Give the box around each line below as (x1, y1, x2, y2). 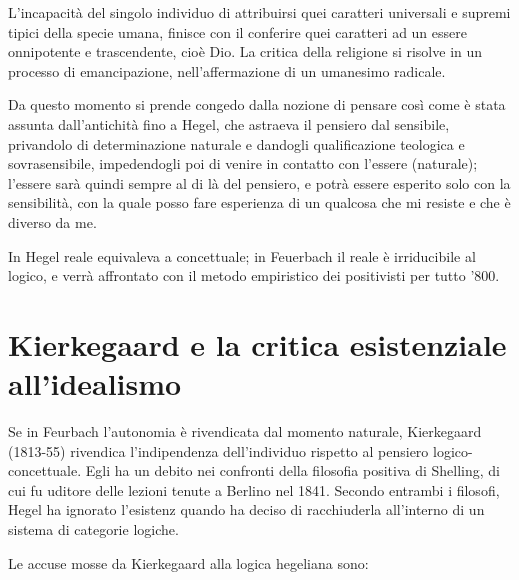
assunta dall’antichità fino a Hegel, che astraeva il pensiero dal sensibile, (8, 113, 450, 134)
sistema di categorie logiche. (8, 519, 179, 539)
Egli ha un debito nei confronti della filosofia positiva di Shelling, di (85, 460, 501, 481)
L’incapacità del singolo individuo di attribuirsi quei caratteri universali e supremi (8, 2, 511, 22)
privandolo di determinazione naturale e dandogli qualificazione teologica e (8, 133, 465, 154)
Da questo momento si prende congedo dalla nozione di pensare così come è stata (8, 94, 506, 115)
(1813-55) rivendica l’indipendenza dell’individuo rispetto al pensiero (8, 440, 429, 461)
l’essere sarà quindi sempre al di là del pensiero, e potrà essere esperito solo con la (8, 172, 511, 193)
